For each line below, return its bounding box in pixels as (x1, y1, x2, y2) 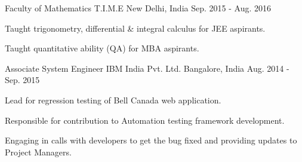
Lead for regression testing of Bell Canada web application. (5, 93, 221, 106)
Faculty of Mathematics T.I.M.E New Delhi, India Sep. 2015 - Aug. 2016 (5, 2, 272, 14)
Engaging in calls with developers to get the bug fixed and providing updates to (5, 134, 297, 146)
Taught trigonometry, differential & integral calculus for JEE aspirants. (5, 22, 266, 34)
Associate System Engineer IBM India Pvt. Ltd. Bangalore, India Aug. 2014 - (5, 62, 289, 74)
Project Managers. (5, 145, 72, 158)
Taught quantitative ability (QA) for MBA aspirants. (5, 42, 199, 54)
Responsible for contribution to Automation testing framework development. (5, 114, 285, 126)
